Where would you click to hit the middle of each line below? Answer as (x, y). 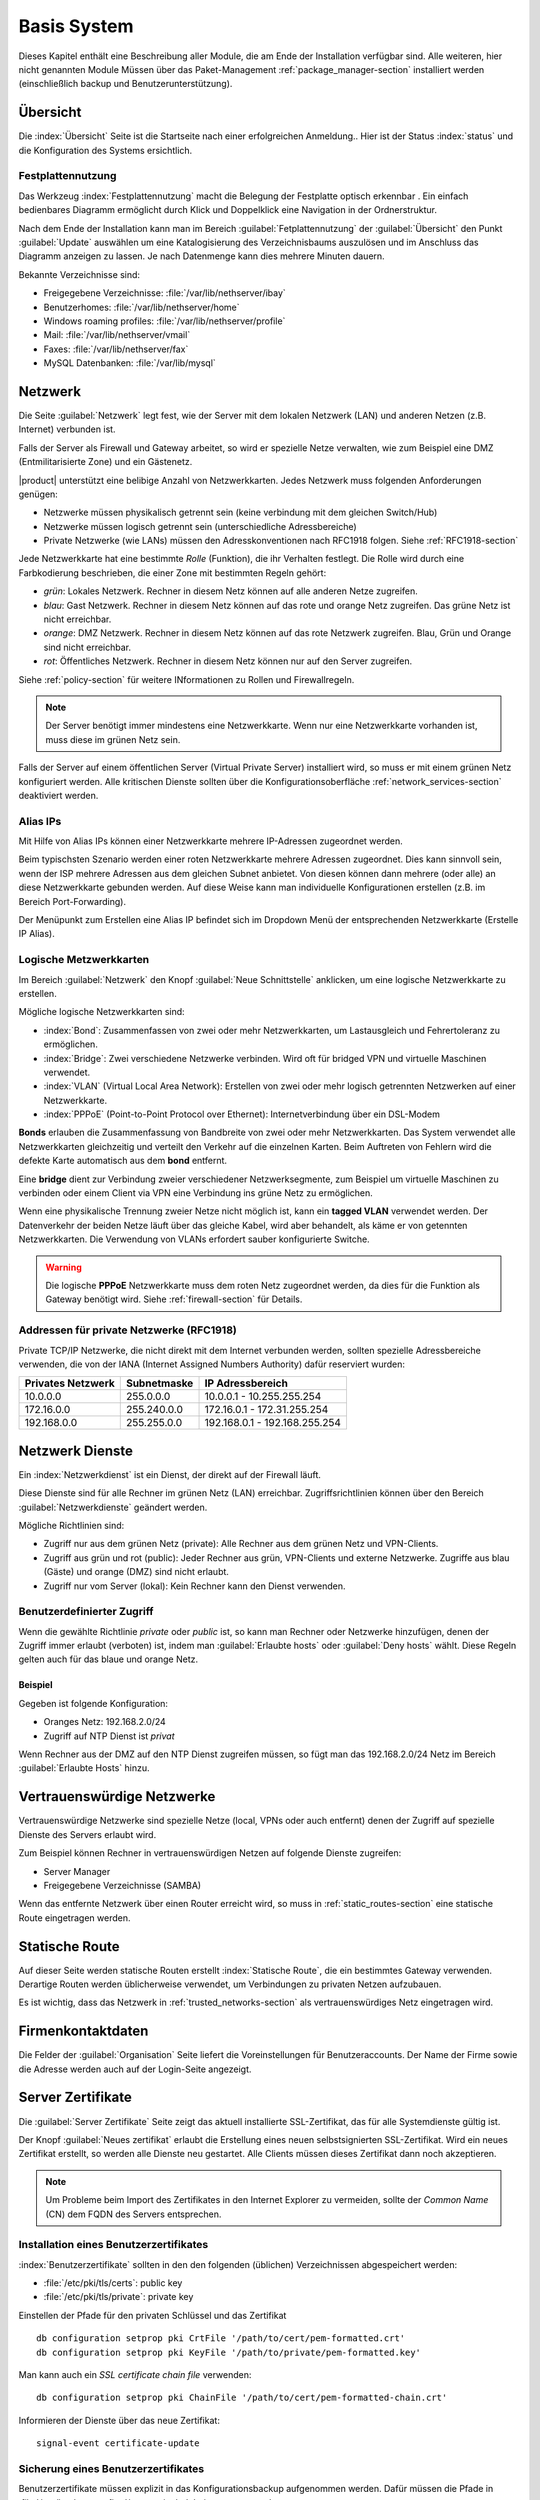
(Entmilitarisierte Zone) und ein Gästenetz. (105, 462)
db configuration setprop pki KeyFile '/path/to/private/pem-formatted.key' (229, 2352)
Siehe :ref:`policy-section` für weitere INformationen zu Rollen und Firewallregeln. (186, 679)
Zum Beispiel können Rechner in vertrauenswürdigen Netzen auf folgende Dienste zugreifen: (210, 1853)
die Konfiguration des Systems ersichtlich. (105, 150)
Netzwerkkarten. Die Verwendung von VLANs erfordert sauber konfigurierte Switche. (194, 1239)
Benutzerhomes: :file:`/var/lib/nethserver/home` (141, 307)
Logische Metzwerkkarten (84, 960)
